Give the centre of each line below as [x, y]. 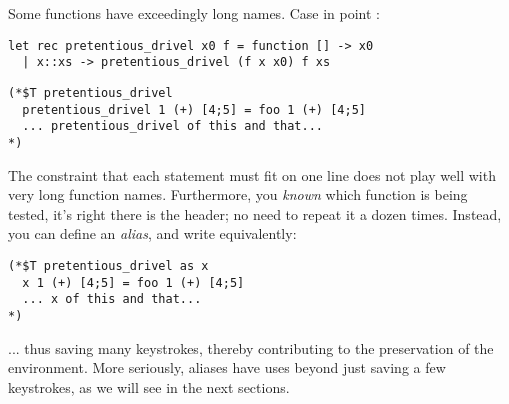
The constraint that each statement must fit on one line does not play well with [252, 174]
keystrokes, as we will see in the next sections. [149, 386]
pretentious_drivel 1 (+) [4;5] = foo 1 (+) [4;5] [194, 109]
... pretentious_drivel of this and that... [172, 126]
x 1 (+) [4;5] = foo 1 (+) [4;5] [133, 282]
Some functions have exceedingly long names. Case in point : [194, 13]
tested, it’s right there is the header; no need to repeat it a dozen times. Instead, [255, 213]
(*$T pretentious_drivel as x [108, 265]
